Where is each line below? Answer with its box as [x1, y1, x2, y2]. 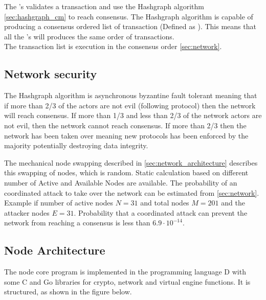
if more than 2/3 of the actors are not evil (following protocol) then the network [4, 100, 256, 110]
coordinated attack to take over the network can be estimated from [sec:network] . [4, 187, 259, 198]
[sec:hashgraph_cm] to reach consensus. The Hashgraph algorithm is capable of [4, 11, 253, 21]
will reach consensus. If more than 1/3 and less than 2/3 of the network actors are [4, 110, 262, 121]
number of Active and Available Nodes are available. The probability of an [4, 177, 237, 188]
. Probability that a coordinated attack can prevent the [74, 207, 248, 218]
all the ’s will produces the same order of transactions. [4, 31, 174, 41]
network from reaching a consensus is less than [4, 217, 150, 228]
